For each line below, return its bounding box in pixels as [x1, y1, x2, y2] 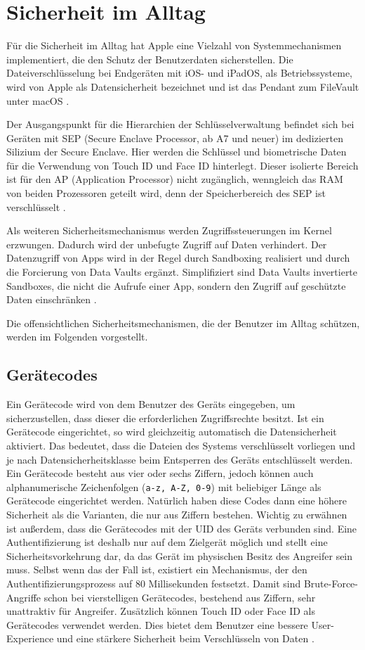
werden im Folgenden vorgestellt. [6, 329, 148, 344]
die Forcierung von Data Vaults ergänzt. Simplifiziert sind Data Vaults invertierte [6, 265, 358, 279]
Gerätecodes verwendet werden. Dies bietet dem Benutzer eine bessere [6, 617, 308, 632]
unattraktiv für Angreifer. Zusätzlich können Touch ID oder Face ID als [6, 604, 316, 618]
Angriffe [6, 590, 41, 604]
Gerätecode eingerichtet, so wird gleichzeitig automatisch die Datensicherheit [6, 424, 337, 439]
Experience [6, 631, 54, 646]
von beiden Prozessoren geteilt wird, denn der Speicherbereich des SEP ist [6, 186, 326, 200]
